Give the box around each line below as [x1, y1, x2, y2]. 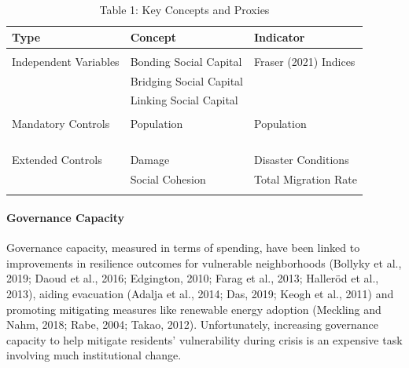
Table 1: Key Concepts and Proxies [99, 2, 270, 17]
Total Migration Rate [254, 171, 357, 188]
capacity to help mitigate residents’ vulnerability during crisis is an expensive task [6, 331, 403, 348]
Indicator [254, 28, 305, 45]
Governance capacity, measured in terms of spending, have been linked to [6, 239, 360, 256]
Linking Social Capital [130, 92, 238, 108]
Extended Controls [12, 151, 102, 168]
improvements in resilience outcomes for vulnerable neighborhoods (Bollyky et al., [6, 254, 402, 271]
